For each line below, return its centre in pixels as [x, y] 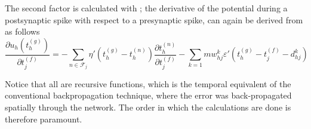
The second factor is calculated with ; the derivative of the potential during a [146, 8]
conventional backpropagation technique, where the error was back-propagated [148, 95]
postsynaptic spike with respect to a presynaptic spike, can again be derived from [154, 19]
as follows [22, 31]
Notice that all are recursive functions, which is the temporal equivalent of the [148, 83]
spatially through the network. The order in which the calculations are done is [148, 107]
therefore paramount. [44, 119]
